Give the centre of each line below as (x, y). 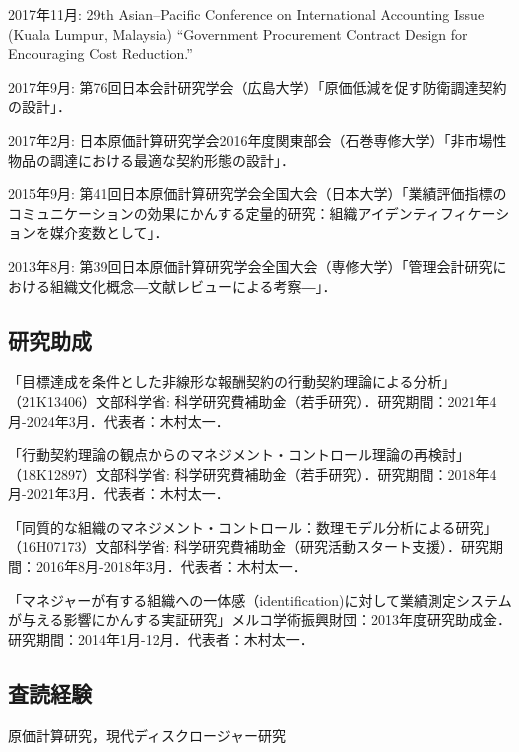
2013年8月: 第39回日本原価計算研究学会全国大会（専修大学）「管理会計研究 (250, 265)
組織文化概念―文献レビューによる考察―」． (193, 285)
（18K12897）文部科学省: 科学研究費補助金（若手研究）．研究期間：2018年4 (252, 473)
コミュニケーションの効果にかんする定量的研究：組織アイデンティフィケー (252, 212)
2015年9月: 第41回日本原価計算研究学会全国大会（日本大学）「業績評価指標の (257, 193)
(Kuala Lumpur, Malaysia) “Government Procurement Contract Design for (238, 33)
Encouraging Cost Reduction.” (100, 53)
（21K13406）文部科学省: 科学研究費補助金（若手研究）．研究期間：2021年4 (252, 400)
